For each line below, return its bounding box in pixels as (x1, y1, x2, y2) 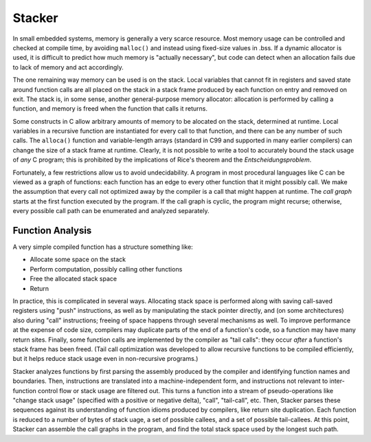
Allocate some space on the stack (30, 255, 126, 264)
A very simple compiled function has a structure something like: (12, 243, 194, 251)
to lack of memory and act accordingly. (12, 63, 124, 71)
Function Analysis (12, 225, 92, 236)
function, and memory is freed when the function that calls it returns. (12, 104, 207, 113)
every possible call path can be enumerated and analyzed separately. (12, 207, 210, 215)
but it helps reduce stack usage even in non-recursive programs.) (12, 355, 199, 363)
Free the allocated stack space (30, 275, 117, 283)
